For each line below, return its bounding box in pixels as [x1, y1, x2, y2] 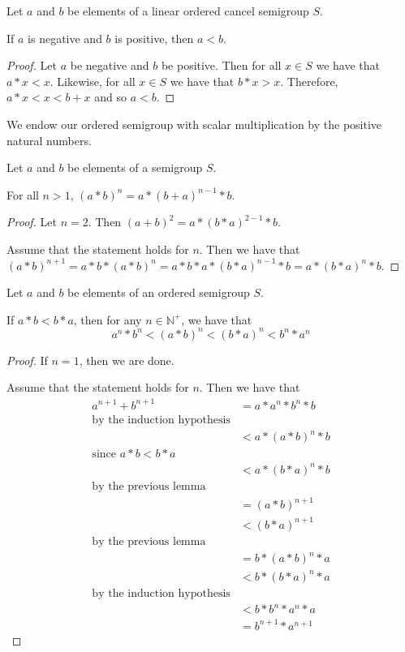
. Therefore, [280, 72, 338, 89]
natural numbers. [6, 131, 92, 148]
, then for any [73, 311, 142, 328]
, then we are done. [79, 351, 174, 368]
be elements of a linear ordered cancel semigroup [67, 2, 309, 19]
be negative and [70, 57, 149, 74]
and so [94, 88, 127, 105]
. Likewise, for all [50, 72, 136, 89]
